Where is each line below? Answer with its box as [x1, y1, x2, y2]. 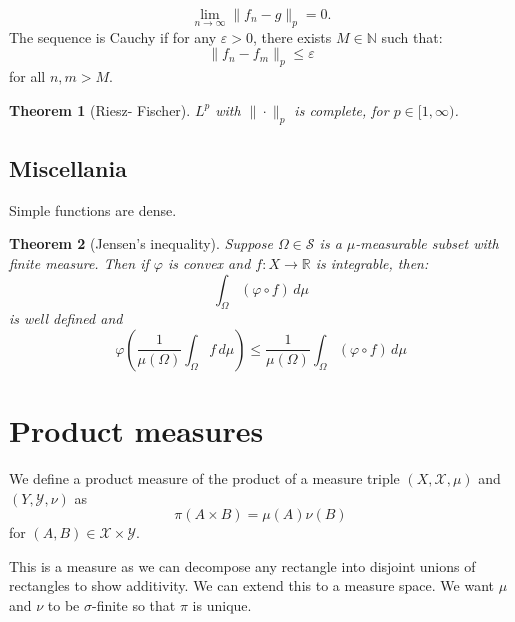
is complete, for [294, 99, 389, 120]
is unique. [192, 595, 252, 616]
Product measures [9, 410, 264, 451]
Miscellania [9, 152, 127, 183]
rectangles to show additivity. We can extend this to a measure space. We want [9, 575, 494, 596]
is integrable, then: [315, 252, 429, 273]
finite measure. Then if [9, 252, 149, 273]
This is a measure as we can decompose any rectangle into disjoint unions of [9, 555, 476, 576]
